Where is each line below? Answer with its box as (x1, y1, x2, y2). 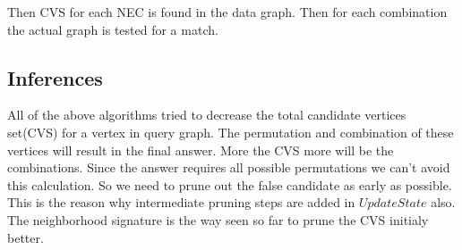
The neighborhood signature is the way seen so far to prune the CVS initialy (7, 210, 429, 229)
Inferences (7, 63, 103, 91)
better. (7, 228, 44, 246)
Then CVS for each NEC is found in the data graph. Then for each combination (7, 3, 448, 21)
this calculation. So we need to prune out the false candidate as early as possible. (7, 175, 452, 194)
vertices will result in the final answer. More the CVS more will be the (7, 140, 394, 159)
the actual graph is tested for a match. (7, 20, 218, 38)
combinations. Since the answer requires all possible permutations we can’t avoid (7, 158, 450, 177)
